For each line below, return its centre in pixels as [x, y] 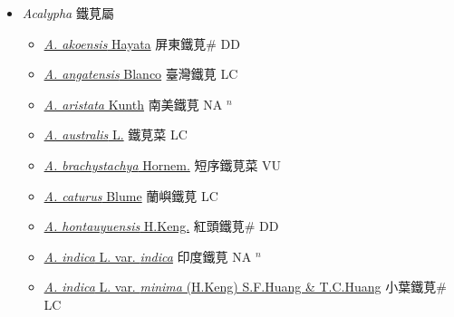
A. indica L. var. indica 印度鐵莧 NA [148, 256]
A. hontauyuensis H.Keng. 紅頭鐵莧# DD [161, 226]
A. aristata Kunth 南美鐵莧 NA [133, 104]
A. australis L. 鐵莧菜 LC [116, 134]
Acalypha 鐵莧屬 [68, 13]
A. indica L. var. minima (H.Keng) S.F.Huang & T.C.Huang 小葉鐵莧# [245, 287]
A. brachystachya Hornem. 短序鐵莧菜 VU [163, 164]
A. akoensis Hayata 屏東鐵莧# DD [142, 43]
